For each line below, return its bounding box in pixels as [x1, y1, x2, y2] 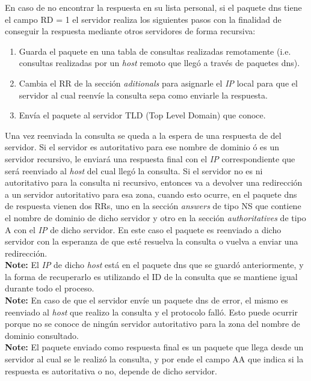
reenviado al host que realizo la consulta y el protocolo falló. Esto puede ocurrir [5, 305, 298, 318]
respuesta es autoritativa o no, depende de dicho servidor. [5, 364, 217, 377]
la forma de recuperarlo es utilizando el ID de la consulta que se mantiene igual [5, 270, 298, 282]
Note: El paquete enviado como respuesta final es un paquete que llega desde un [5, 341, 304, 353]
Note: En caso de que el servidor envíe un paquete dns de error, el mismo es [5, 294, 288, 306]
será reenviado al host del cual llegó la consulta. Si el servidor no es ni [5, 164, 263, 177]
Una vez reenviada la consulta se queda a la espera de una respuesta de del [5, 129, 282, 141]
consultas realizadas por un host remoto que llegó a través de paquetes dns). [19, 56, 300, 69]
